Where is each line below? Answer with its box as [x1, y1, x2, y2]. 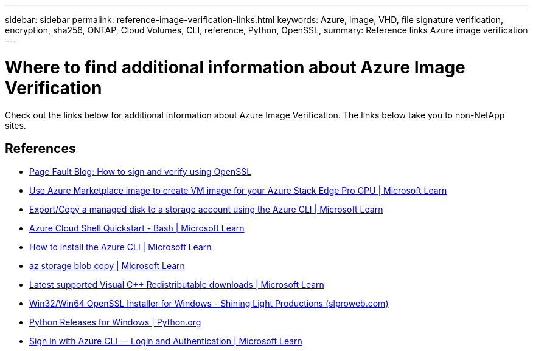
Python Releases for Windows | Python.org [29, 317, 201, 328]
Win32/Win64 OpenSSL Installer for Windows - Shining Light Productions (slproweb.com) [29, 298, 389, 309]
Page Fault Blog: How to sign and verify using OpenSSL [29, 166, 252, 177]
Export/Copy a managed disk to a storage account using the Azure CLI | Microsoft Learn [29, 204, 383, 215]
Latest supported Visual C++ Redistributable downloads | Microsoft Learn [29, 279, 324, 290]
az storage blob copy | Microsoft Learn [29, 261, 185, 271]
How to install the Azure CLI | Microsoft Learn [29, 242, 212, 253]
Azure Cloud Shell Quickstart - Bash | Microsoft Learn [29, 223, 245, 234]
